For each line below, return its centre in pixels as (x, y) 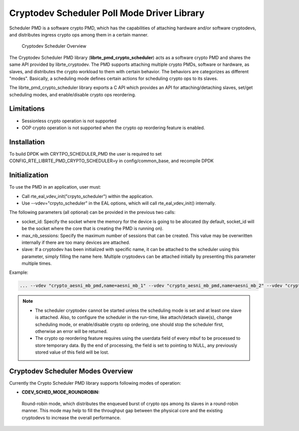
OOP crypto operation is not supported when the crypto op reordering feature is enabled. (113, 128)
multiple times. (37, 263)
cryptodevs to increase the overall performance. (71, 418)
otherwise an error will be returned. (72, 331)
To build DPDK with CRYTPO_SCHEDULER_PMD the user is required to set (85, 154)
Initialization (29, 175)
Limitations (27, 109)
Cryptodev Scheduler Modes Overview (71, 371)
